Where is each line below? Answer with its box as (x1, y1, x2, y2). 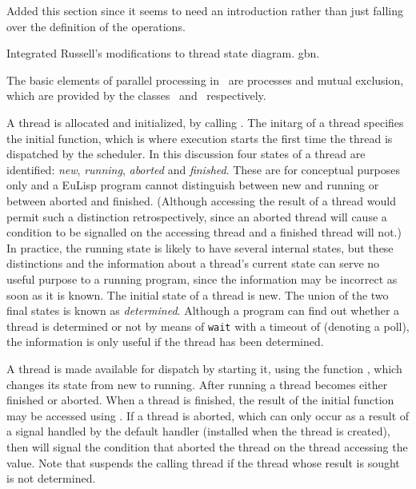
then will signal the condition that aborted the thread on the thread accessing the (6, 438, 408, 455)
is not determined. (6, 470, 96, 487)
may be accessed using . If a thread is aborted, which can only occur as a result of (6, 407, 410, 423)
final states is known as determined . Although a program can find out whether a (6, 302, 400, 319)
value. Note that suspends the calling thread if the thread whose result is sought (6, 454, 400, 471)
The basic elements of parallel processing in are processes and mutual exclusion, (6, 71, 404, 88)
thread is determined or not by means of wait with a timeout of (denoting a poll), (6, 317, 410, 334)
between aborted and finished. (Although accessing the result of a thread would (6, 192, 396, 209)
